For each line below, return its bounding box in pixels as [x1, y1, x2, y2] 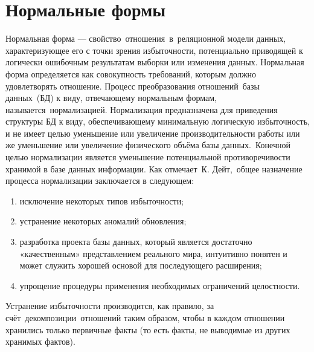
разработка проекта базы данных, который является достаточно [19, 235, 252, 248]
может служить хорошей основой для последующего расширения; [19, 259, 262, 272]
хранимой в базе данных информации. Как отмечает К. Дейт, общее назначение [5, 162, 303, 175]
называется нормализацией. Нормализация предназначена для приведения [5, 103, 278, 116]
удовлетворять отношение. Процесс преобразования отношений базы [5, 79, 260, 92]
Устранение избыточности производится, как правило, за [5, 299, 214, 312]
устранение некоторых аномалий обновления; [19, 215, 187, 227]
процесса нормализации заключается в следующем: [5, 174, 194, 187]
